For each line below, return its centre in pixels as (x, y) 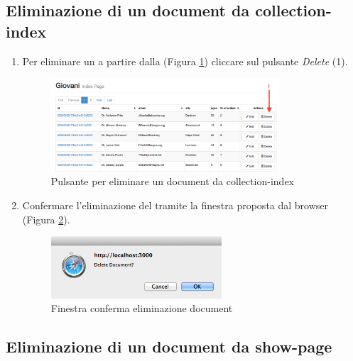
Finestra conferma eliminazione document (142, 308)
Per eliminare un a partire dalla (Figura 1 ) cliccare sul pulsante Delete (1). (185, 61)
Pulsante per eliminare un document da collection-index (172, 181)
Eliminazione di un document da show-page (169, 346)
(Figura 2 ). (46, 219)
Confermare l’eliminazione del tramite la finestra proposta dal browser (175, 205)
